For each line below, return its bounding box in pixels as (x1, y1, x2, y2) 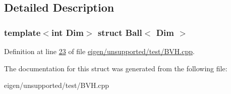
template (4, 26, 41, 38)
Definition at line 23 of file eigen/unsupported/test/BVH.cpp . (4, 46, 195, 56)
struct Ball (97, 26, 142, 38)
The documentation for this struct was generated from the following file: (4, 63, 227, 73)
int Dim (51, 26, 84, 38)
